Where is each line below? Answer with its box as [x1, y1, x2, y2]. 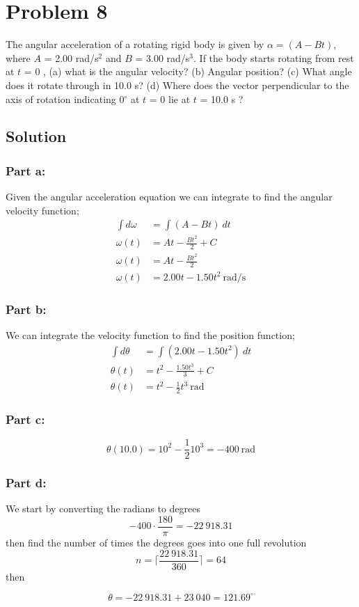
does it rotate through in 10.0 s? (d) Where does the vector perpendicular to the [6, 77, 349, 92]
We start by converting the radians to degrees [6, 501, 200, 516]
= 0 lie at [149, 91, 191, 106]
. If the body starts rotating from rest [193, 50, 354, 65]
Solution [6, 125, 67, 147]
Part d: [6, 474, 47, 491]
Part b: [6, 300, 47, 317]
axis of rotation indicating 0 [6, 91, 125, 106]
